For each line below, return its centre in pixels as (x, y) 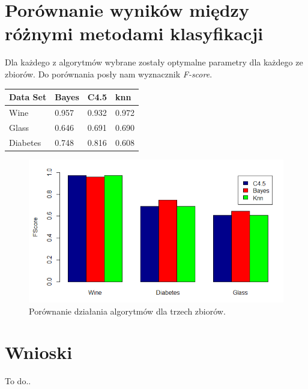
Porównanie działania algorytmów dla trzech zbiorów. (127, 311)
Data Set (28, 97)
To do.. (18, 381)
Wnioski (39, 352)
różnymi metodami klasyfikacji (134, 33)
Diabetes (25, 142)
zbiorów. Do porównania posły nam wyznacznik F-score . (109, 74)
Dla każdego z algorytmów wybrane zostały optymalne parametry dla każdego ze (154, 62)
